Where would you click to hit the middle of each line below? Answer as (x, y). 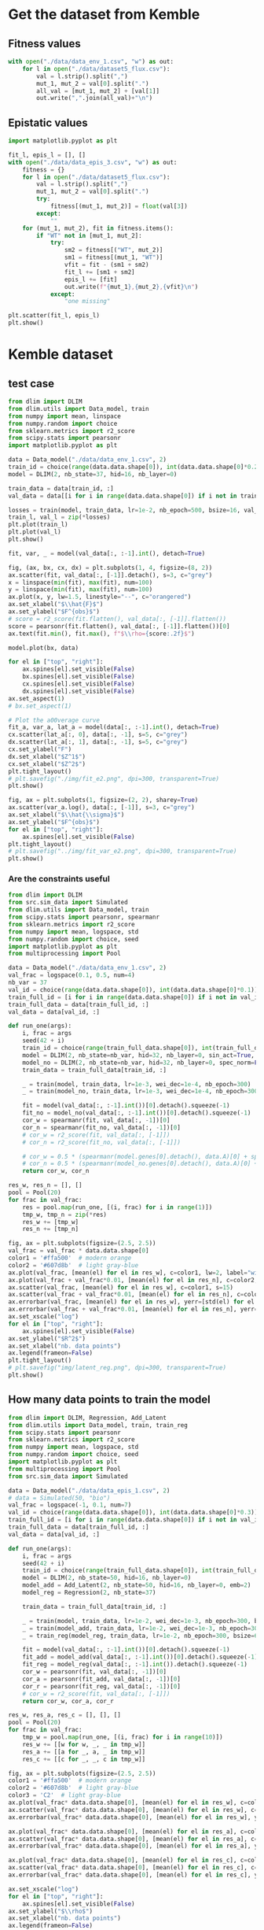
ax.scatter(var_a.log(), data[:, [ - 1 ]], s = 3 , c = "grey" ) (101, 808)
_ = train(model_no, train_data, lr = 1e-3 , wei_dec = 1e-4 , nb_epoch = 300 (140, 1092)
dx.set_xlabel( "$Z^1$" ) (47, 756)
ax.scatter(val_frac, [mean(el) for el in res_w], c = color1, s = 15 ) (121, 1287)
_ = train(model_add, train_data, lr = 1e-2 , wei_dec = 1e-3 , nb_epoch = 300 (142, 1628)
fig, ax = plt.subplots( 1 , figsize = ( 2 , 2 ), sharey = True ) (103, 800)
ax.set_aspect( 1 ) (37, 698)
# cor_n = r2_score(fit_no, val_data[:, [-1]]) (101, 1142)
